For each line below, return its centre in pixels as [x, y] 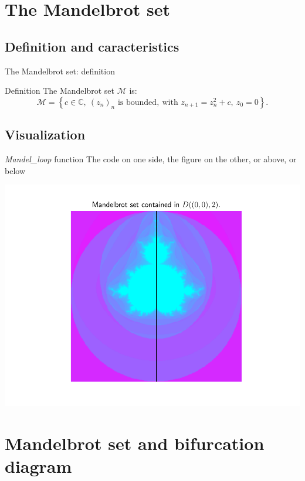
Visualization [45, 134]
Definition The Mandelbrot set [60, 91]
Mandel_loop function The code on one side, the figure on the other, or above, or [151, 158]
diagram [38, 466]
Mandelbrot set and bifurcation [135, 443]
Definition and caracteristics [92, 46]
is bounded [137, 102]
